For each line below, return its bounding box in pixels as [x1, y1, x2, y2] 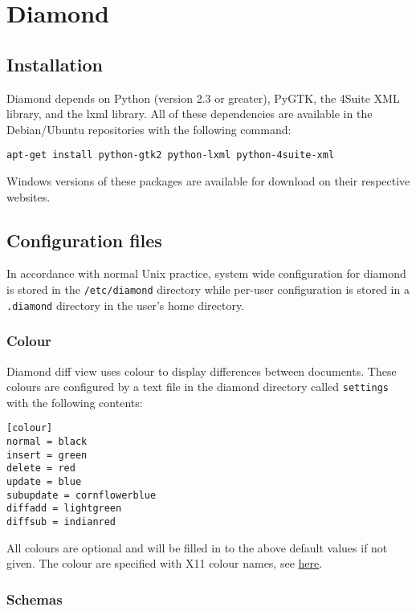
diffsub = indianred [6, 515, 116, 527]
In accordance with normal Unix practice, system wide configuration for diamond [6, 265, 406, 282]
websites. [6, 188, 51, 205]
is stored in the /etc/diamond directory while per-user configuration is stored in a [6, 281, 410, 297]
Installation [6, 51, 103, 76]
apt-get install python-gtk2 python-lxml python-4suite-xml [6, 149, 335, 161]
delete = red [6, 462, 75, 475]
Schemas [6, 589, 63, 609]
